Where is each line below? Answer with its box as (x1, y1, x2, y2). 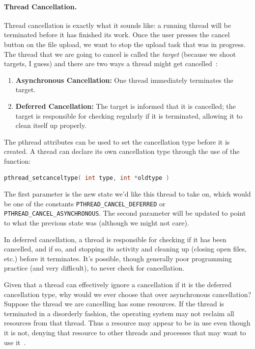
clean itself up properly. (15, 120, 86, 130)
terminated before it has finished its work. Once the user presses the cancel (4, 29, 230, 40)
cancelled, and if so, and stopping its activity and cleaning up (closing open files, (4, 244, 247, 254)
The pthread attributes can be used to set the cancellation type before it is (4, 136, 230, 147)
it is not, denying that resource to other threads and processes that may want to (4, 327, 246, 337)
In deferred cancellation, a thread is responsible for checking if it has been (4, 234, 227, 244)
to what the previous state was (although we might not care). (4, 218, 189, 228)
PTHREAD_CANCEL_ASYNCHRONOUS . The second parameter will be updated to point (4, 208, 246, 218)
